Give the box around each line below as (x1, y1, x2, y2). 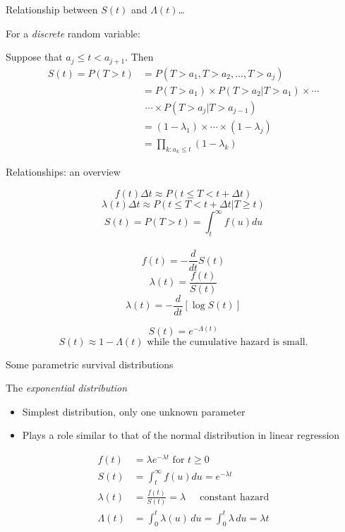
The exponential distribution (6, 380, 128, 395)
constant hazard (200, 492, 270, 502)
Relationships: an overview (6, 164, 121, 179)
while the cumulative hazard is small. (147, 337, 308, 347)
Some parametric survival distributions (6, 356, 174, 371)
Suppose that (6, 49, 63, 64)
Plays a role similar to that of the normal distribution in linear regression (22, 428, 340, 442)
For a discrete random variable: (6, 25, 140, 40)
